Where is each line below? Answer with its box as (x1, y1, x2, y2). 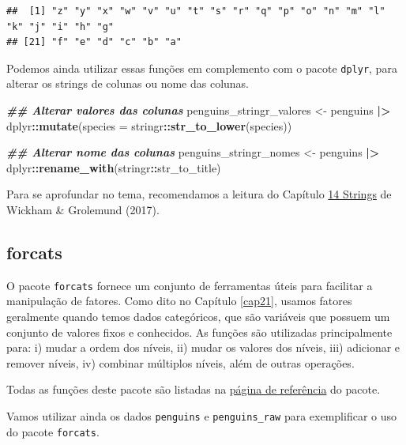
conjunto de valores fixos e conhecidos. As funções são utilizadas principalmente (6, 323, 393, 340)
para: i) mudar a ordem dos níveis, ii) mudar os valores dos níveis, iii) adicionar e (6, 339, 400, 356)
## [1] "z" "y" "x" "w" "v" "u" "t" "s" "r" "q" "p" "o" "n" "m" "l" (6, 6, 385, 17)
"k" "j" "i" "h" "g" (6, 21, 115, 32)
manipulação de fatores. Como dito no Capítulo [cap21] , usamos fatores (6, 292, 352, 309)
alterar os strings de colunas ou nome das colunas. (6, 75, 250, 92)
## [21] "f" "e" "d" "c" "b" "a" (6, 36, 182, 48)
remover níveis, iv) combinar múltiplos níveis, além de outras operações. (6, 354, 355, 371)
